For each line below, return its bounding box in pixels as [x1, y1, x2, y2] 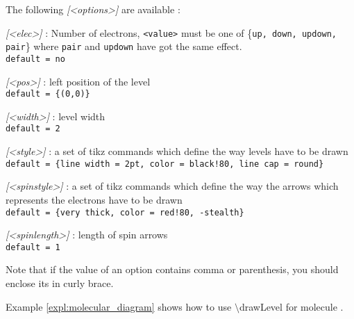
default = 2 [6, 124, 60, 134]
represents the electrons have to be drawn [6, 192, 183, 206]
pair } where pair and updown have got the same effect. [6, 39, 242, 54]
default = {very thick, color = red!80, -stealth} [6, 207, 244, 218]
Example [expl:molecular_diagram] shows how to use [6, 299, 232, 313]
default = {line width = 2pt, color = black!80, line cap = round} [6, 158, 324, 169]
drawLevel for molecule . [239, 299, 344, 313]
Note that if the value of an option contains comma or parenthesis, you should [6, 262, 339, 277]
